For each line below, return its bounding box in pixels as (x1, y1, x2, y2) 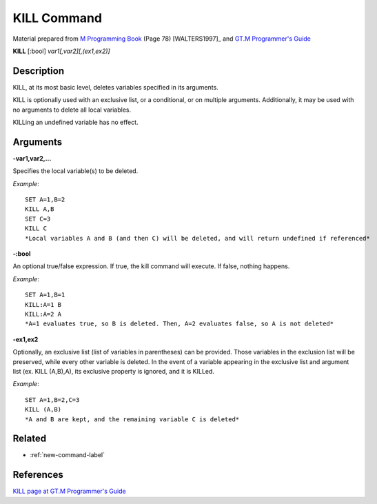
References (12, 469, 63, 481)
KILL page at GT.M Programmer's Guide (12, 487, 127, 496)
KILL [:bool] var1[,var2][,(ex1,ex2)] (12, 47, 110, 55)
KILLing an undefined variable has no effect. (12, 118, 139, 127)
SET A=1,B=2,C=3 (25, 396, 80, 403)
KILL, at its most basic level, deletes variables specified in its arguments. (12, 83, 218, 91)
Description (12, 65, 65, 77)
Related (12, 433, 47, 445)
